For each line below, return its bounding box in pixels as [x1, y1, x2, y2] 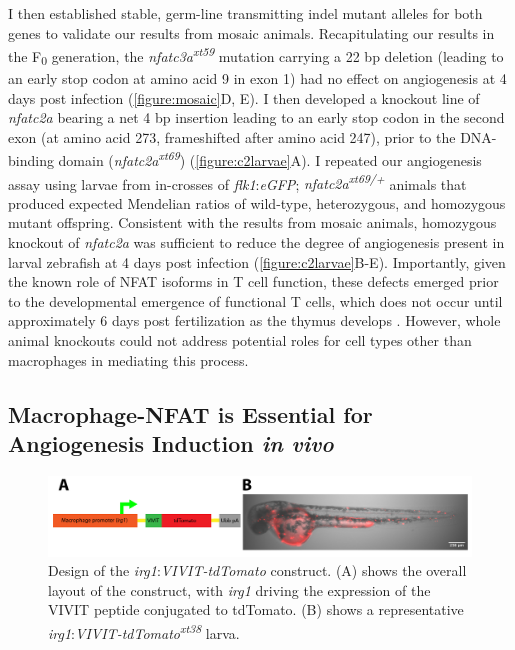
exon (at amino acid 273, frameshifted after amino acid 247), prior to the [8, 126, 456, 147]
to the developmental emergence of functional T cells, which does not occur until [8, 290, 503, 311]
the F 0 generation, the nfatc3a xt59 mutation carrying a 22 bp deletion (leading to [8, 43, 504, 69]
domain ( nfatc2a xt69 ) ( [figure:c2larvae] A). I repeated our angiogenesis [58, 147, 482, 170]
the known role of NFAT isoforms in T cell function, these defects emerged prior [8, 271, 499, 292]
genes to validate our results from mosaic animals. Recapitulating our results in [8, 22, 495, 43]
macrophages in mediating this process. [8, 349, 249, 370]
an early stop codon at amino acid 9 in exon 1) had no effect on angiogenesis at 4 [8, 67, 507, 88]
